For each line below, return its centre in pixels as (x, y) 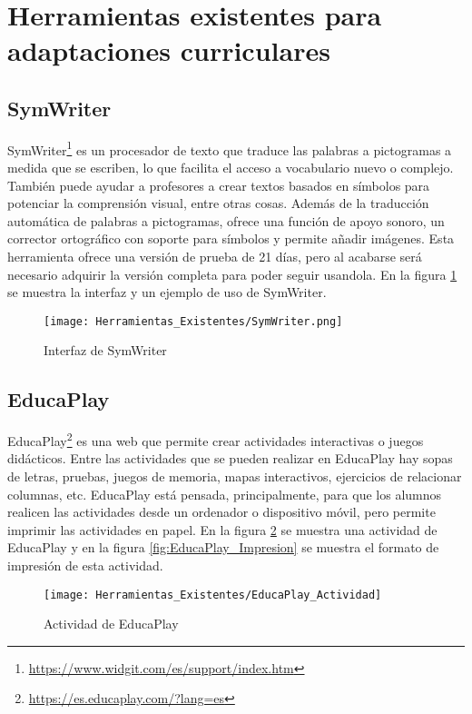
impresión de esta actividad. (85, 565)
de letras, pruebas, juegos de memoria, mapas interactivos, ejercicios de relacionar (235, 476)
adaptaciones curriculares (169, 50)
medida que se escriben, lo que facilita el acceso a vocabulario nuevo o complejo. (231, 168)
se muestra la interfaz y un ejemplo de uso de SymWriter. (167, 292)
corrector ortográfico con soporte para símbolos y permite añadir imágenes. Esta (231, 238)
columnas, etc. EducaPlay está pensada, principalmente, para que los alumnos (225, 494)
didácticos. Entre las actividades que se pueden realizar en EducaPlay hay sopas (230, 458)
